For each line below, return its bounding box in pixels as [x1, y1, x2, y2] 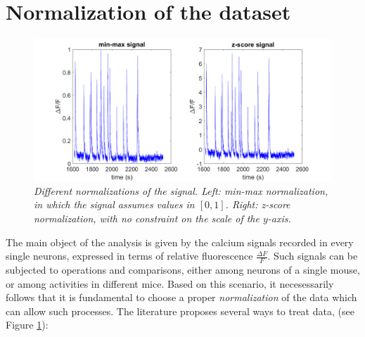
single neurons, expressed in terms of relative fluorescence [6, 248, 253, 263]
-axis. [267, 210, 291, 225]
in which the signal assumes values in [34, 197, 195, 212]
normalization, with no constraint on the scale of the [34, 210, 260, 225]
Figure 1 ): [6, 317, 49, 332]
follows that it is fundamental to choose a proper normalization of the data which [6, 290, 357, 305]
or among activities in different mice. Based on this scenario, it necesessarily [6, 276, 334, 291]
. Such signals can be [267, 248, 358, 263]
